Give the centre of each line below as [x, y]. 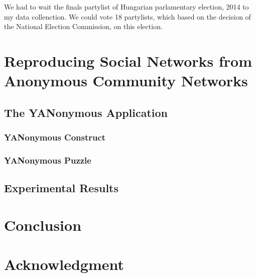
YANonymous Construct [55, 137]
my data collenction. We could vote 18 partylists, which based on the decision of [127, 16]
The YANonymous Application [86, 112]
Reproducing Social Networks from [128, 60]
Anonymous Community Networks [126, 81]
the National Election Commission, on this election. [83, 26]
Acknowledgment [64, 264]
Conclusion [43, 225]
